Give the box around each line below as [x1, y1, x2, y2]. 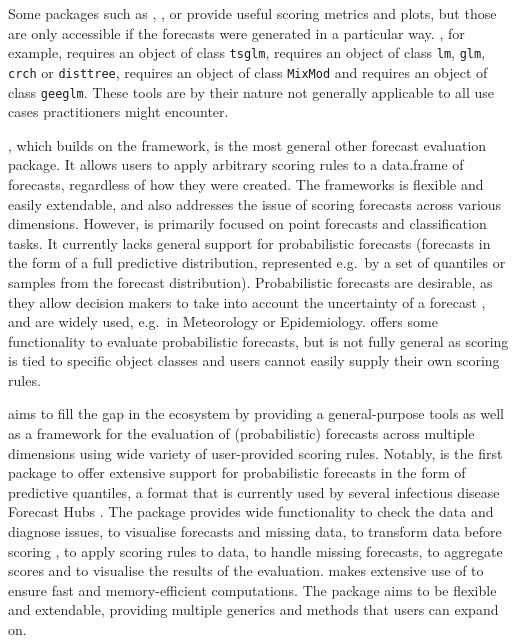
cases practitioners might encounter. [8, 101, 229, 122]
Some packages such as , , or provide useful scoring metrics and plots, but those [8, 3, 497, 23]
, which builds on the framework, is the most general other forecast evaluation [8, 134, 487, 155]
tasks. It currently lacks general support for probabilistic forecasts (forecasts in [8, 232, 491, 253]
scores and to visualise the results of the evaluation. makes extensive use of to [8, 560, 484, 581]
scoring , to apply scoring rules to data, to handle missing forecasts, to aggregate [8, 540, 503, 561]
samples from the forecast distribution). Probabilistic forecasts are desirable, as [8, 271, 493, 292]
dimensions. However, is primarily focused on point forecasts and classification [8, 213, 487, 234]
